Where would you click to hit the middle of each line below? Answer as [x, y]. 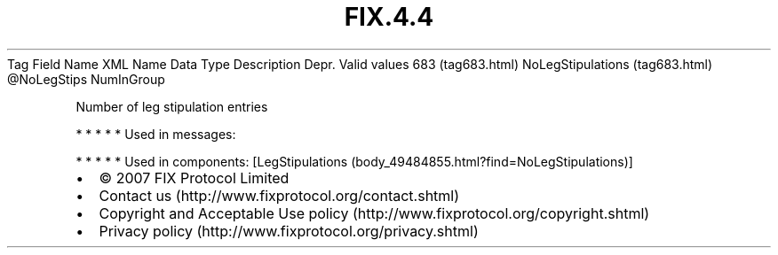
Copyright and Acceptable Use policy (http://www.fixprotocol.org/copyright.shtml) [374, 213]
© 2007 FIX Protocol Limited [194, 178]
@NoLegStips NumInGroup [86, 79]
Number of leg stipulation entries [172, 106]
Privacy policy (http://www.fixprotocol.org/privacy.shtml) [289, 231]
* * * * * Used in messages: [156, 134]
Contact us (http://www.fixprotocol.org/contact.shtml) [279, 195]
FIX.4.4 [389, 17]
